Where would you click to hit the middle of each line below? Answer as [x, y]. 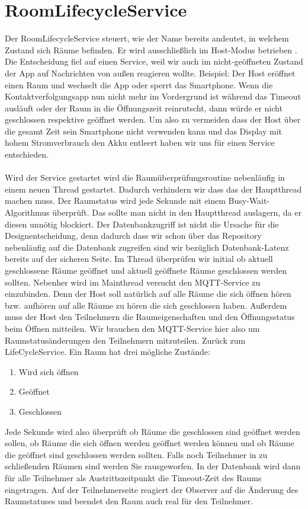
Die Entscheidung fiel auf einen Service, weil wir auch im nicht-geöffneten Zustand [154, 61]
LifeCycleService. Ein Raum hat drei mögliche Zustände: [108, 352]
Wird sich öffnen [49, 371]
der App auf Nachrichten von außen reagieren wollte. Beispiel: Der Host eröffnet [150, 73]
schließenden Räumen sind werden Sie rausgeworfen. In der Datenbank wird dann [153, 466]
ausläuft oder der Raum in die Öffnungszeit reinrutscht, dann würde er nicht [144, 108]
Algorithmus [27, 212]
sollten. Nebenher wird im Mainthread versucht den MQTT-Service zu [133, 282]
